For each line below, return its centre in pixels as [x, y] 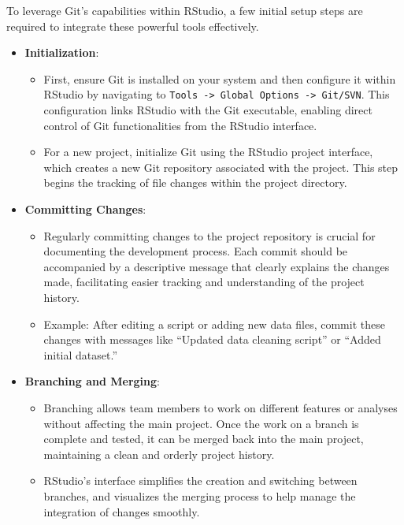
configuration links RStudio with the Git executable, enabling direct [208, 110]
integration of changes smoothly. [122, 511]
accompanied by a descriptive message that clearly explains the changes [217, 266]
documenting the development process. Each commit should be [196, 251]
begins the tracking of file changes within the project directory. [195, 182]
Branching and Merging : [92, 381]
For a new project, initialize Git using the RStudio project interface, [208, 152]
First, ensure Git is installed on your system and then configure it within [220, 78]
